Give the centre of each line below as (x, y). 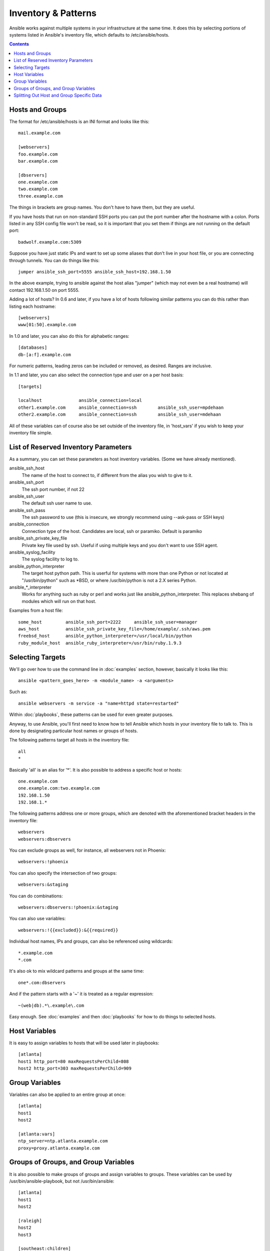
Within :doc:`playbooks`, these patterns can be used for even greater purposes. (91, 715)
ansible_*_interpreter (30, 587)
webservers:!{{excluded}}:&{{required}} (68, 930)
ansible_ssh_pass (27, 510)
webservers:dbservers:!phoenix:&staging (68, 907)
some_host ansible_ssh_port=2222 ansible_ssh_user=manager (108, 622)
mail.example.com (39, 133)
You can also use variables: (37, 919)
